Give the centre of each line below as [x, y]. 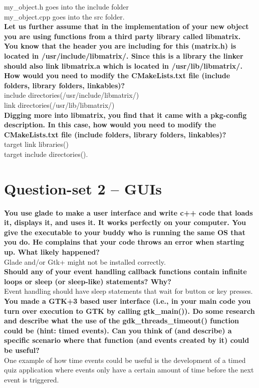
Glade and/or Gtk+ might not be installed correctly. [85, 261]
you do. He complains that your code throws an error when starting [124, 242]
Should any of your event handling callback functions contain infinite [125, 271]
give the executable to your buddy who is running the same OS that [125, 232]
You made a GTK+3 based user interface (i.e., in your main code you [127, 301]
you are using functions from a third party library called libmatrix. [122, 36]
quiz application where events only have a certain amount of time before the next [129, 370]
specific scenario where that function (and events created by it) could [127, 340]
